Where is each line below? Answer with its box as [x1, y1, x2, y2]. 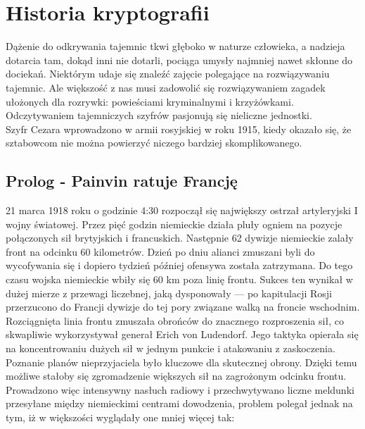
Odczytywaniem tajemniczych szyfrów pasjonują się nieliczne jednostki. [6, 108, 312, 123]
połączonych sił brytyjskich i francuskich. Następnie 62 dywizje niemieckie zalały [6, 230, 354, 245]
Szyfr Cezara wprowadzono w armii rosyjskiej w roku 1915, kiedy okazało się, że [6, 121, 352, 136]
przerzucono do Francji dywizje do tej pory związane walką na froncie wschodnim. [6, 299, 360, 314]
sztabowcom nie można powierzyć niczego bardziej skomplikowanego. [6, 135, 302, 150]
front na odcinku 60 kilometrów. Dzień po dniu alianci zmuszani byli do [6, 244, 315, 259]
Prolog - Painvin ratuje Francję [6, 170, 238, 192]
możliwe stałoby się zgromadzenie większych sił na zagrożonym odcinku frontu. [6, 368, 347, 383]
